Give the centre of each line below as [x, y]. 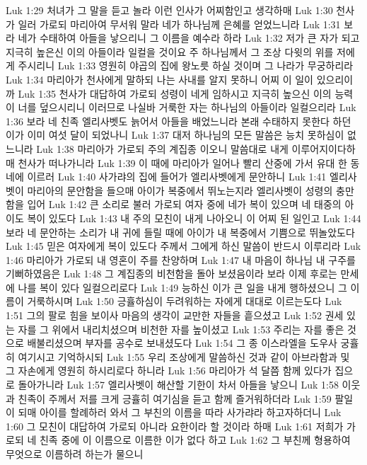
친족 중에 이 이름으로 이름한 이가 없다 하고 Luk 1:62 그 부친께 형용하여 [195, 440]
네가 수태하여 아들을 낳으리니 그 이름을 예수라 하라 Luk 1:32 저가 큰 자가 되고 [189, 38]
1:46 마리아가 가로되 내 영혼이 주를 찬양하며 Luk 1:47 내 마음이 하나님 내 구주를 [181, 259]
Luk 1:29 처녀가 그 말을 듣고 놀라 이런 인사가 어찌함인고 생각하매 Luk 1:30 [169, 10]
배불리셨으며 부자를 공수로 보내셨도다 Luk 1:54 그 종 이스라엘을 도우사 [182, 343]
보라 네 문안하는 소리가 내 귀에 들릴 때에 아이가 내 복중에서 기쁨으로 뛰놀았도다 [180, 232]
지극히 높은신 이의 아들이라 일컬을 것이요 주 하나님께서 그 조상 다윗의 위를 [170, 51]
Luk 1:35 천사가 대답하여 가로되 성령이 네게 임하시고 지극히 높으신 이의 [175, 93]
